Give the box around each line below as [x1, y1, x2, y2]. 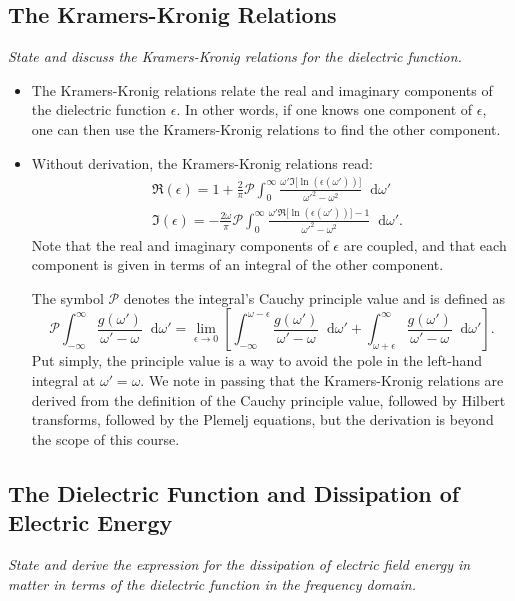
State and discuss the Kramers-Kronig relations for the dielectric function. [8, 46, 462, 67]
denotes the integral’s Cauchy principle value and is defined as [123, 287, 505, 308]
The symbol [31, 287, 104, 308]
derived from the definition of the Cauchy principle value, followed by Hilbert [31, 389, 506, 410]
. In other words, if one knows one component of [176, 99, 473, 120]
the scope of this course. [31, 428, 180, 449]
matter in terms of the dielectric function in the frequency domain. [8, 573, 416, 594]
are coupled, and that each [343, 234, 507, 255]
